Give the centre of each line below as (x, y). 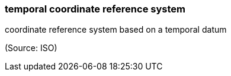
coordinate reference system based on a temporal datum (116, 30)
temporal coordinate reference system (95, 9)
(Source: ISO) (31, 48)
